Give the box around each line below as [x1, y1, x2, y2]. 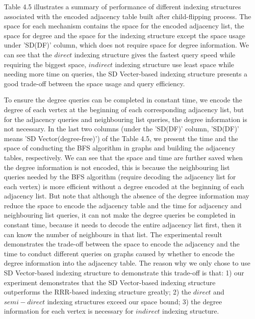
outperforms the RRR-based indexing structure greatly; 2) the [4, 287, 191, 297]
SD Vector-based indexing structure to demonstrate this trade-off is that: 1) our [4, 268, 244, 278]
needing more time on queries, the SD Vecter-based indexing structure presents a [4, 69, 248, 79]
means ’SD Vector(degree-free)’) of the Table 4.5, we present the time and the [4, 133, 238, 143]
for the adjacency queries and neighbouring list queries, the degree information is [4, 114, 248, 124]
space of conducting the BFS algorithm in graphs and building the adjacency [4, 143, 235, 153]
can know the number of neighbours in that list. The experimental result [4, 229, 222, 239]
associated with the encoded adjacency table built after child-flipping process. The [4, 11, 252, 21]
